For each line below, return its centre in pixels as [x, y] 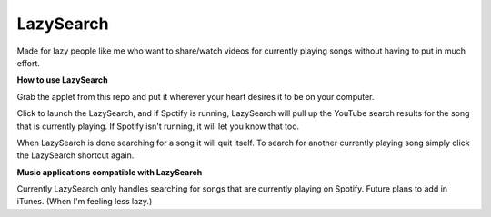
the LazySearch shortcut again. [75, 155]
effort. [29, 63]
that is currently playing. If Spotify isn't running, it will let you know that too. [158, 126]
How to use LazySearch [62, 80]
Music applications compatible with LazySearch [110, 172]
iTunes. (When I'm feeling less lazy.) [85, 202]
